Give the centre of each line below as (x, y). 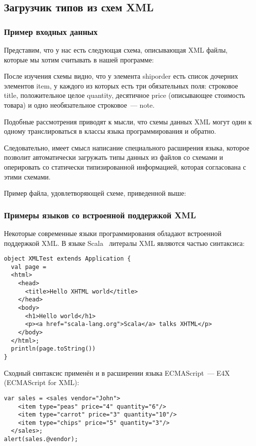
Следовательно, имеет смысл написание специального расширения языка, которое (127, 147)
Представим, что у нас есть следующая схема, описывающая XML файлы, (116, 50)
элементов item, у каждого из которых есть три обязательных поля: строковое (121, 85)
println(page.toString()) (53, 349)
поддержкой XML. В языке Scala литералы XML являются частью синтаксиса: (124, 243)
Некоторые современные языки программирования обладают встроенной (113, 233)
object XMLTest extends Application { (67, 259)
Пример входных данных (51, 31)
